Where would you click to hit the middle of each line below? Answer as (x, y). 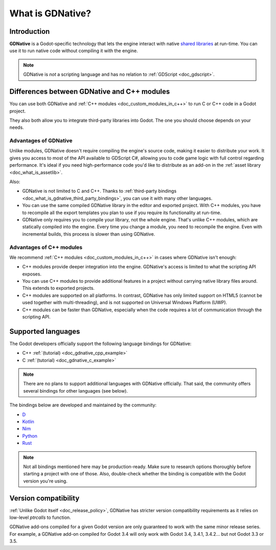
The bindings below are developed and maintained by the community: (83, 405)
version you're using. (45, 481)
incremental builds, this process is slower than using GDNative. (89, 234)
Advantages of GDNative (41, 141)
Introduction (30, 31)
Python (30, 436)
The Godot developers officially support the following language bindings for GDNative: (100, 343)
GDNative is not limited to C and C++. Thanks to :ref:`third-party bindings (99, 191)
